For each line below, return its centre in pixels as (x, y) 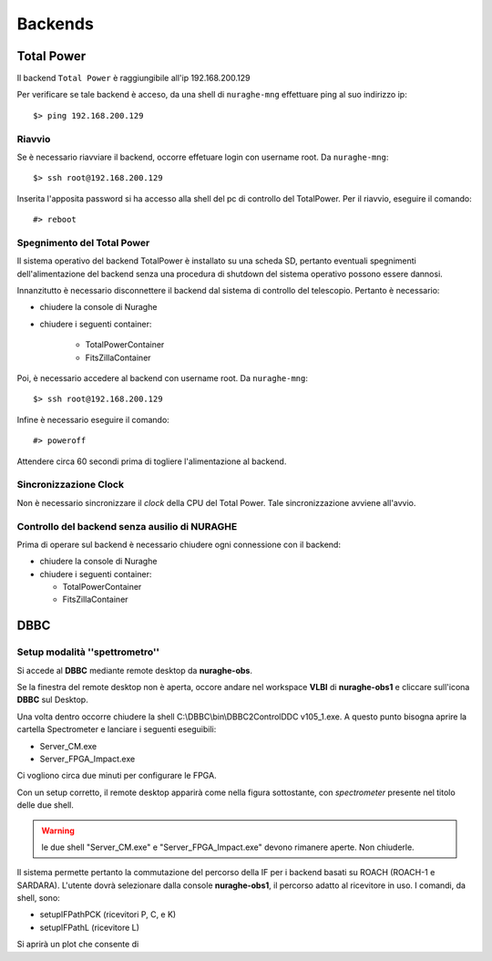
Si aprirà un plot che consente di (78, 945)
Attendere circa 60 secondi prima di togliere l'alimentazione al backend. (152, 461)
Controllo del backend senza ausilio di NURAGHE (127, 526)
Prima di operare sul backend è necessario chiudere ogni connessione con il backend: (179, 544)
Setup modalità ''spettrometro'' (88, 652)
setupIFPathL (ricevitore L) (90, 927)
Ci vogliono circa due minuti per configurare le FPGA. (117, 776)
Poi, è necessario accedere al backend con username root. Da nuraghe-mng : (163, 378)
